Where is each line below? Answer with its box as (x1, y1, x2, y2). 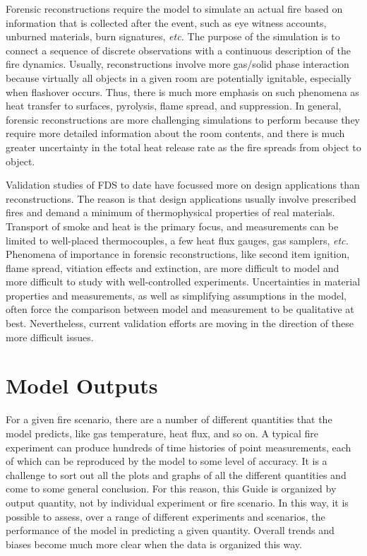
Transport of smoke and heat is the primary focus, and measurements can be (6, 218, 339, 233)
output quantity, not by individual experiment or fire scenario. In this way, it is (6, 495, 349, 509)
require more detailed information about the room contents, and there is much (6, 126, 345, 141)
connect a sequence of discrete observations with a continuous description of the (6, 42, 351, 57)
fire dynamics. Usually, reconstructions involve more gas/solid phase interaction (6, 57, 349, 71)
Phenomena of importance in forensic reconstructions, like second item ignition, (6, 247, 350, 261)
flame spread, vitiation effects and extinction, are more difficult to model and (6, 260, 339, 275)
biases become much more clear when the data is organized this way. (6, 536, 302, 551)
